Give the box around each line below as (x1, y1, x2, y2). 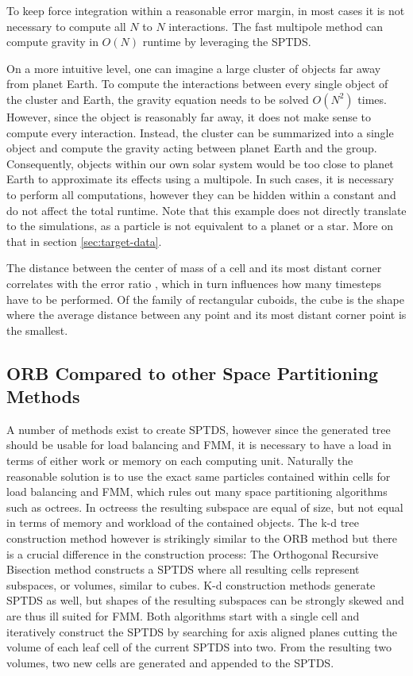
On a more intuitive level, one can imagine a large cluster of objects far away (6, 60, 381, 76)
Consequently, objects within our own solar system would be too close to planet (6, 155, 394, 171)
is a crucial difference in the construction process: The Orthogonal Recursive (6, 545, 379, 562)
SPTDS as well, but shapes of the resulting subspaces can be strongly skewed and (6, 592, 404, 609)
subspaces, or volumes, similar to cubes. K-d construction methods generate (6, 576, 376, 593)
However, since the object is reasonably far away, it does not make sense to (6, 108, 372, 125)
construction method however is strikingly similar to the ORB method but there (6, 530, 398, 547)
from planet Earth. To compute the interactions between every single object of (6, 75, 388, 92)
